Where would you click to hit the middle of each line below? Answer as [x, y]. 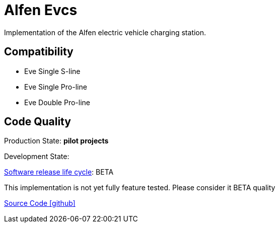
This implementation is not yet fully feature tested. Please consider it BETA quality [140, 188]
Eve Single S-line [52, 71]
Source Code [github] [40, 203]
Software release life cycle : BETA [59, 172]
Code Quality [38, 122]
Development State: [37, 157]
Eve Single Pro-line [56, 87]
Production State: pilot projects [56, 141]
